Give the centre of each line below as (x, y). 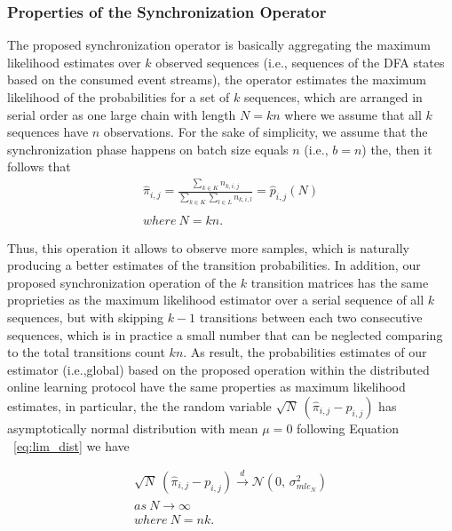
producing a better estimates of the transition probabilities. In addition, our (214, 265)
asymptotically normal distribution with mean (133, 428)
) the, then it (397, 149)
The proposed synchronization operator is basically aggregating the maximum (219, 45)
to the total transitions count (86, 352)
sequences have (48, 132)
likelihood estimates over (74, 62)
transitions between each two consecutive (311, 317)
